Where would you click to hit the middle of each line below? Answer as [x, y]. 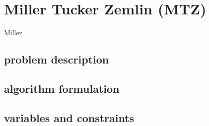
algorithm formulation [62, 88]
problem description [57, 59]
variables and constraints [69, 117]
